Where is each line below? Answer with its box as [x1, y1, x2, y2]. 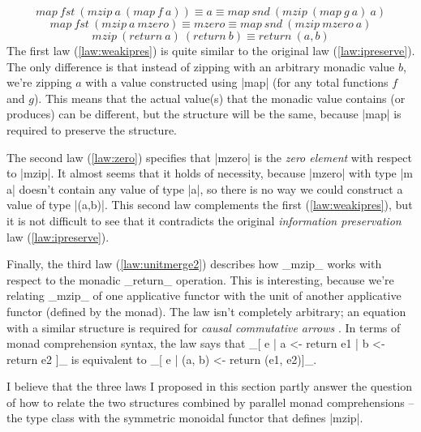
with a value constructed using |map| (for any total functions [85, 74, 389, 91]
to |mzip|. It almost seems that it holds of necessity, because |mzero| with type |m [6, 165, 414, 182]
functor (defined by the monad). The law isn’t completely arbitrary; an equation [6, 302, 406, 319]
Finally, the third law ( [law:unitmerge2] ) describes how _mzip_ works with [6, 255, 382, 272]
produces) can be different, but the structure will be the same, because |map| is [6, 105, 402, 122]
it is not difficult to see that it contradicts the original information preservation [6, 212, 402, 229]
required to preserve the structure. [6, 121, 177, 138]
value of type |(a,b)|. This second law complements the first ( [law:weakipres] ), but [6, 196, 413, 213]
